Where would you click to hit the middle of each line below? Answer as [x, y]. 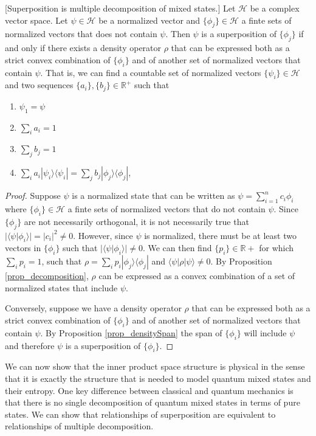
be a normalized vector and [149, 20]
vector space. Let [36, 20]
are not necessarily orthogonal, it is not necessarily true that [136, 221]
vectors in [23, 248]
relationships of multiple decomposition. [79, 426]
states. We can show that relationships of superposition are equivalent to [140, 414]
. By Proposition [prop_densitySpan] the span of [131, 332]
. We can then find [177, 248]
